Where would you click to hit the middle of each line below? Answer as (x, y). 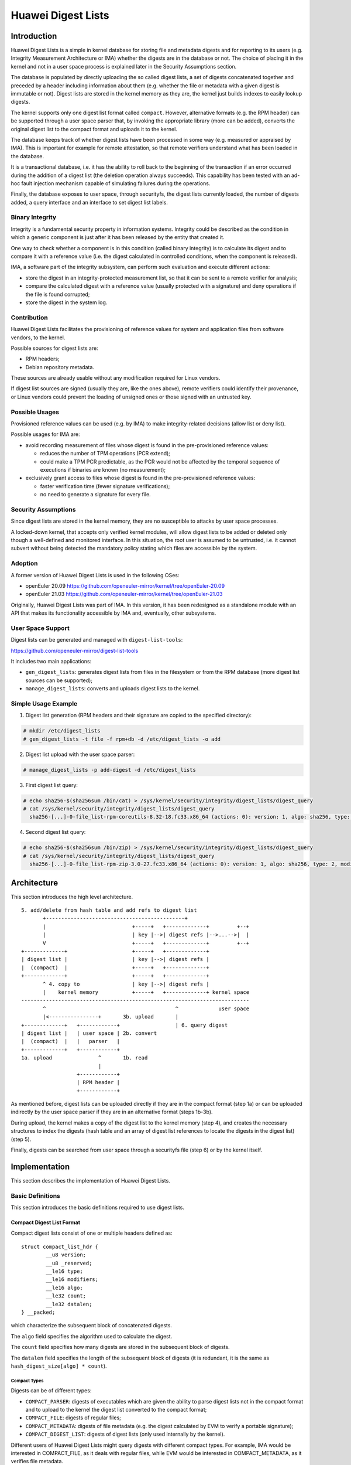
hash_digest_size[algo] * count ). (59, 1366)
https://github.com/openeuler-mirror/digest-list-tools (75, 650)
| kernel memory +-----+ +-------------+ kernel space (146, 992)
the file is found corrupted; (58, 294)
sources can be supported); (59, 680)
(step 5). (21, 1139)
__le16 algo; (64, 1287)
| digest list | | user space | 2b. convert (89, 1033)
